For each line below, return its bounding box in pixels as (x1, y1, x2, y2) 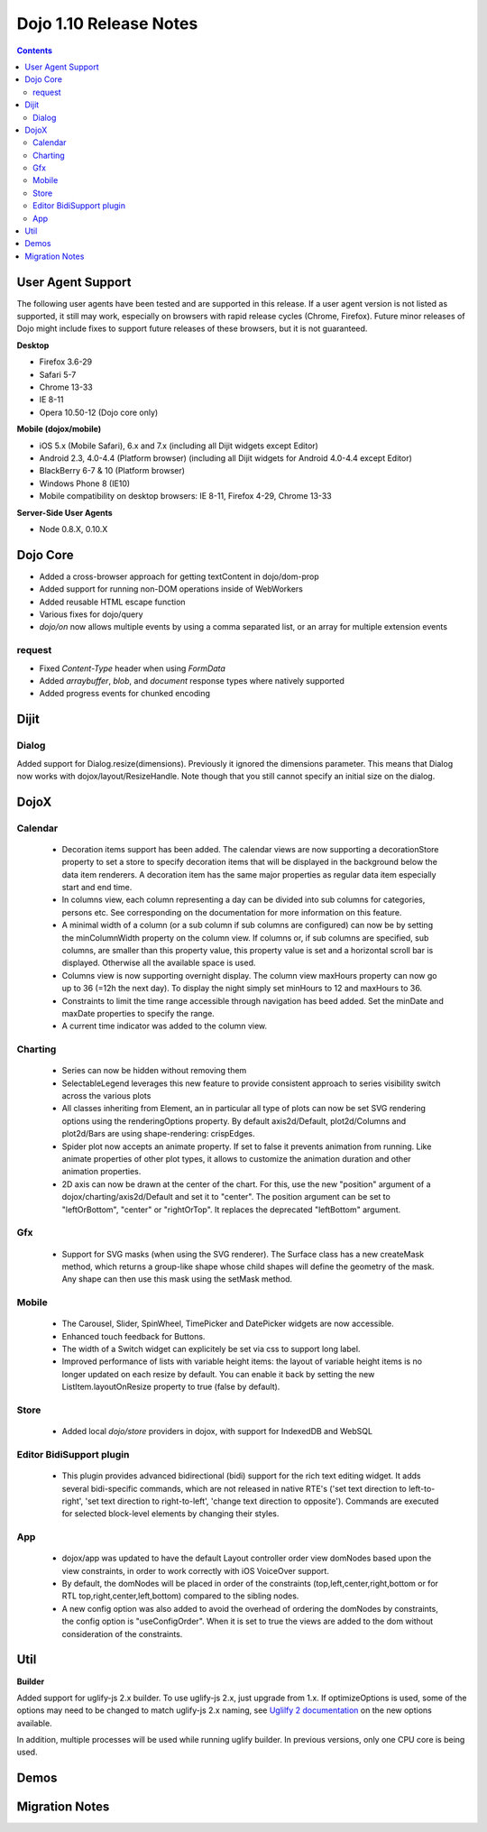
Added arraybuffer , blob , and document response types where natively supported (39, 675, 345, 686)
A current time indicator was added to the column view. (61, 1020, 268, 1032)
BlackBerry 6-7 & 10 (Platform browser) (39, 465, 185, 476)
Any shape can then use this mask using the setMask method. (61, 1274, 293, 1284)
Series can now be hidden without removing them (61, 1065, 247, 1076)
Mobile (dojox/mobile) (16, 424, 102, 435)
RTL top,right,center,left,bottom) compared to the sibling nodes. (61, 1590, 299, 1601)
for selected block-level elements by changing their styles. (61, 1508, 280, 1519)
